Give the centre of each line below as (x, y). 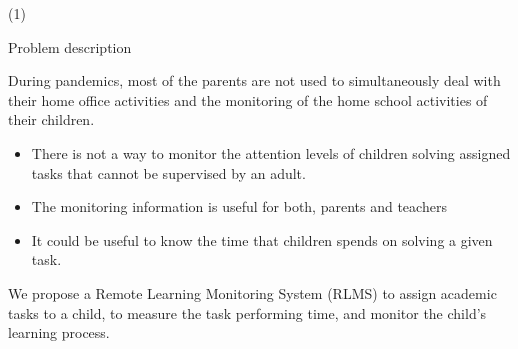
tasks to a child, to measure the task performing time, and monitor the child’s (247, 312)
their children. (51, 119)
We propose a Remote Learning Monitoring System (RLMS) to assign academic (252, 292)
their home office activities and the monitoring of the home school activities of (248, 99)
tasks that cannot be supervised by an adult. (168, 172)
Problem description (70, 46)
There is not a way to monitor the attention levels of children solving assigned (271, 152)
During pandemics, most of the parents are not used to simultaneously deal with (254, 80)
